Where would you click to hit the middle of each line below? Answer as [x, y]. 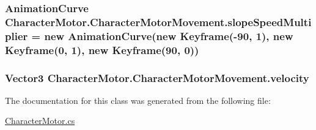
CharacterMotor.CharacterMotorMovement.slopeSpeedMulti [158, 22]
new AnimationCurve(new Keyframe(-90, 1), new [169, 36]
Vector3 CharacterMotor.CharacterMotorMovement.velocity [157, 77]
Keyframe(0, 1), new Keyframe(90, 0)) [102, 50]
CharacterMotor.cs [40, 121]
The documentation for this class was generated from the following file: [138, 100]
